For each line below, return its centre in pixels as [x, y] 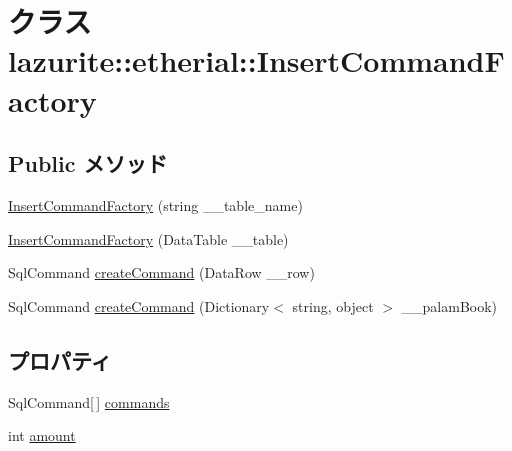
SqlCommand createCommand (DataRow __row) [161, 272]
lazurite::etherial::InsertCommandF [256, 60]
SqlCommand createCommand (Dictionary [139, 305]
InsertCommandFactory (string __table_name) [155, 204]
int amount [42, 435]
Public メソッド [88, 163]
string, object [333, 305]
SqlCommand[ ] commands [89, 401]
